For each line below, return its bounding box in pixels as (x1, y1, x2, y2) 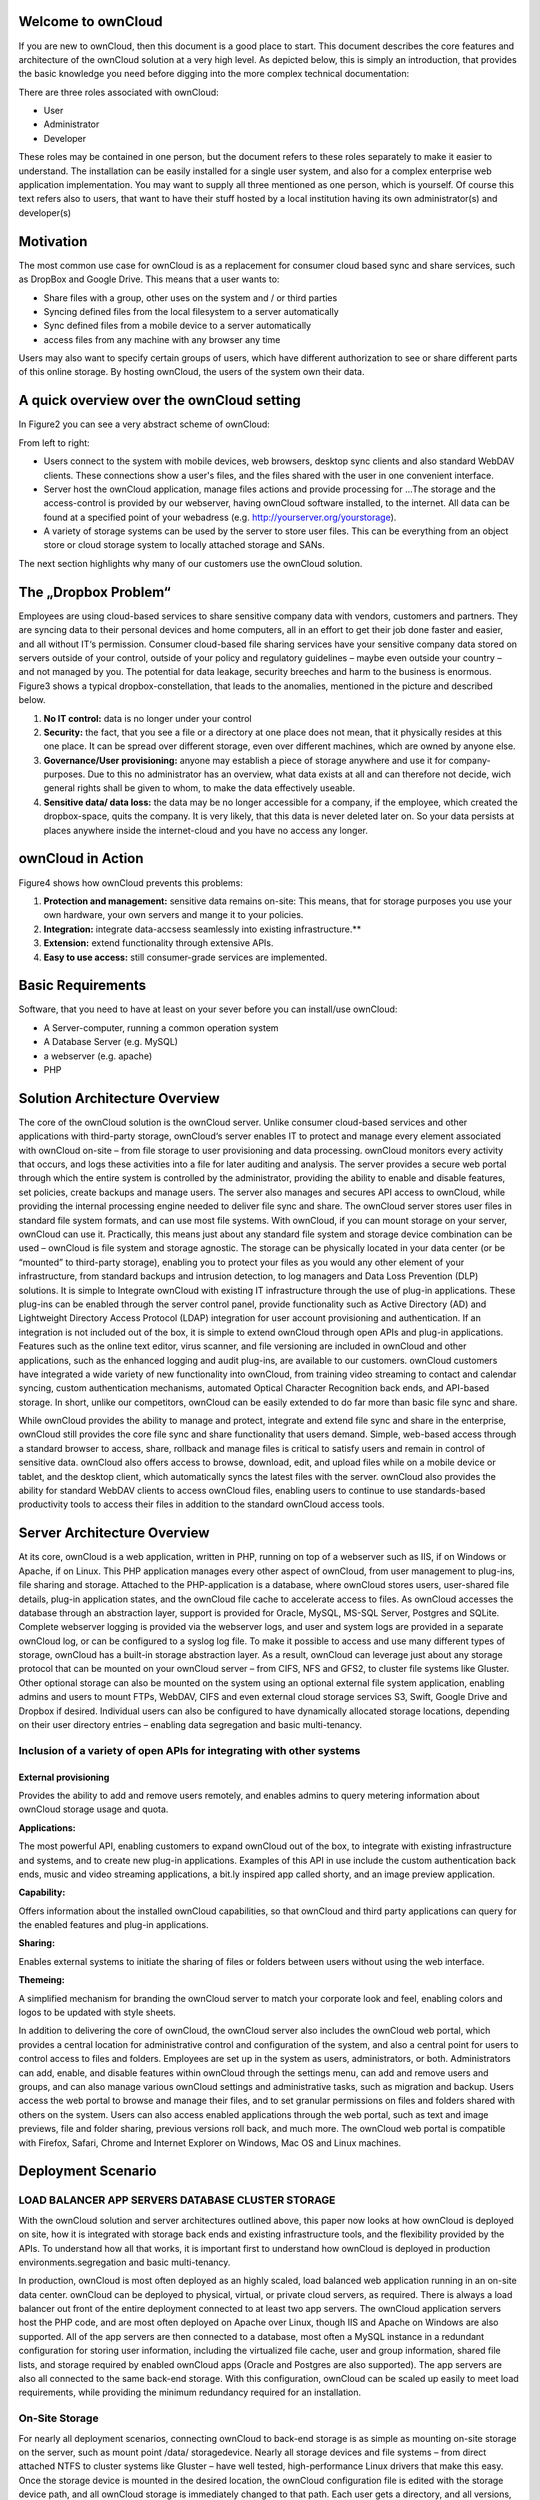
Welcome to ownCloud (18, 13, 164, 30)
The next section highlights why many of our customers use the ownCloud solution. (18, 557, 363, 569)
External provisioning (18, 1771, 110, 1783)
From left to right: (18, 436, 90, 449)
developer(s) (18, 206, 72, 219)
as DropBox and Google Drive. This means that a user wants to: (18, 273, 280, 285)
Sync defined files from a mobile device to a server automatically (43, 320, 312, 332)
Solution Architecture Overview (18, 1090, 220, 1107)
